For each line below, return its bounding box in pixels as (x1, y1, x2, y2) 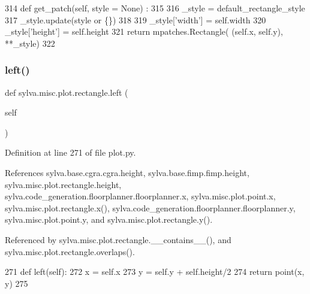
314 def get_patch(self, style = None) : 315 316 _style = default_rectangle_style (5, 2, 305, 14)
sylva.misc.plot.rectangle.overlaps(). (5, 245, 135, 257)
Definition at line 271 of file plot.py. (5, 146, 136, 159)
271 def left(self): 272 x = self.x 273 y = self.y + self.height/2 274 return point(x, (5, 265, 305, 278)
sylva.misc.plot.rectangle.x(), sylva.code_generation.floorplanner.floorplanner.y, (5, 201, 296, 214)
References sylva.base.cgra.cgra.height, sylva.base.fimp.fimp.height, (5, 166, 249, 178)
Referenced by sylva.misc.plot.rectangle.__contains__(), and (5, 233, 231, 245)
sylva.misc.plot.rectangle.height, (5, 178, 122, 190)
